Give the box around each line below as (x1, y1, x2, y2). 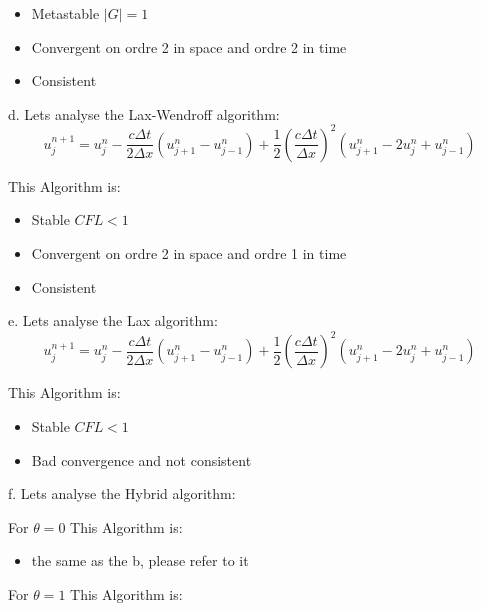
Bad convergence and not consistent (31, 449, 252, 470)
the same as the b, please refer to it (31, 550, 249, 571)
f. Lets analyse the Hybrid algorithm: (8, 483, 236, 504)
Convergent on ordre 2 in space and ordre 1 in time (31, 243, 347, 264)
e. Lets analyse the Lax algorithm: (8, 310, 218, 331)
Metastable (31, 3, 100, 23)
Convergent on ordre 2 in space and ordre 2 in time (31, 36, 347, 57)
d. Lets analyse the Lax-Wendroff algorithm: (8, 103, 280, 124)
